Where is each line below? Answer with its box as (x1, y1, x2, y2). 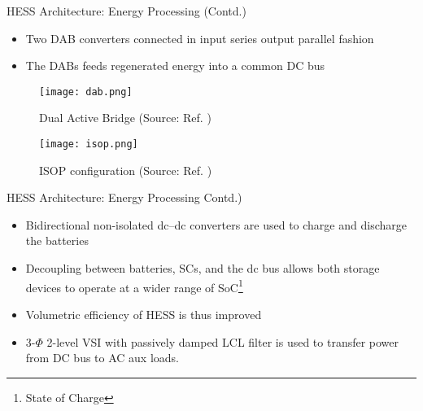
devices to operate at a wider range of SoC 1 (25, 276, 243, 295)
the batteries (25, 232, 89, 249)
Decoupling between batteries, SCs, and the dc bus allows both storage (25, 260, 380, 277)
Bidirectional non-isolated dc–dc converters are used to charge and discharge (25, 216, 407, 233)
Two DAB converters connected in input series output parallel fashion (25, 29, 374, 46)
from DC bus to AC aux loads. (25, 349, 180, 366)
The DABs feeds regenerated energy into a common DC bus (25, 57, 325, 74)
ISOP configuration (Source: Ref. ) (39, 161, 212, 178)
